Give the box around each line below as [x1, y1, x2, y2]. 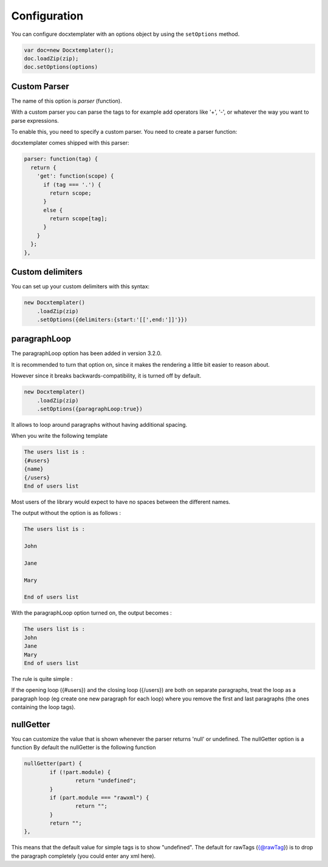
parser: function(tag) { [24, 156, 98, 162]
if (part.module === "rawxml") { [49, 794, 149, 801]
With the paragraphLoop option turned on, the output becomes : [11, 609, 173, 617]
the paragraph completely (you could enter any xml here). [11, 852, 156, 860]
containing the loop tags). [11, 703, 76, 711]
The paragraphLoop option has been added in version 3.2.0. [11, 350, 162, 357]
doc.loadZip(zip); [24, 55, 79, 62]
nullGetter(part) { [24, 760, 82, 767]
